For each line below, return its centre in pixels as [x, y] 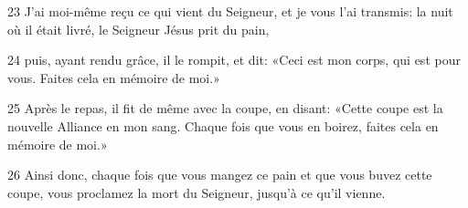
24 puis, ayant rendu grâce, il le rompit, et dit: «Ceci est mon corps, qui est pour [234, 60]
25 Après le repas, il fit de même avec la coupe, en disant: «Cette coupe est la [225, 108]
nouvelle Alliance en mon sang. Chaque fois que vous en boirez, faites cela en [223, 125]
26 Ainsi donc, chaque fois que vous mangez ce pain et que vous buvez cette [220, 175]
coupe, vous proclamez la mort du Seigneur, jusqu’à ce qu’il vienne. [197, 192]
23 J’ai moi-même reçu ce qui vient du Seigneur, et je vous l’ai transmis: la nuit [230, 11]
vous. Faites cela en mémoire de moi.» [114, 77]
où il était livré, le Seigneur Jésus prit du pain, [138, 29]
